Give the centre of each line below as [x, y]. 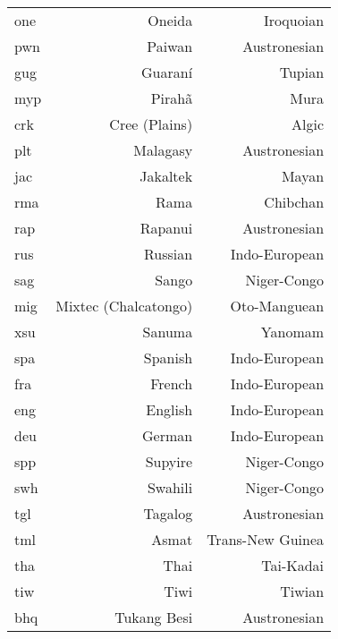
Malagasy [163, 150]
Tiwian [302, 591]
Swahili [170, 487]
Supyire [169, 461]
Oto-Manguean [277, 306]
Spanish [168, 358]
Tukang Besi [154, 617]
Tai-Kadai [293, 565]
